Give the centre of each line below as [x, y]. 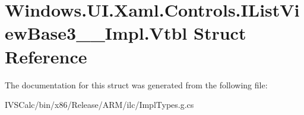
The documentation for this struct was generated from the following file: [136, 84]
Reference [46, 56]
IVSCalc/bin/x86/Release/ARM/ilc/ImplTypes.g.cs [99, 105]
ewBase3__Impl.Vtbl [96, 33]
